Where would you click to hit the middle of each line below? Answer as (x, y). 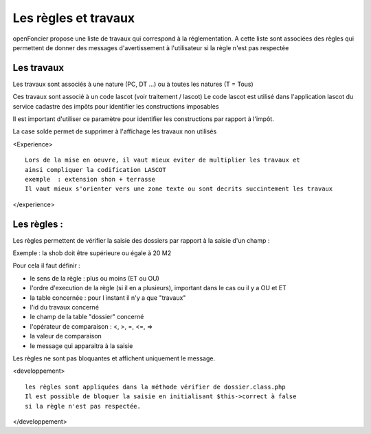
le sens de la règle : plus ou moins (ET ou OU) (94, 278)
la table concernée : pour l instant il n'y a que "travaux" (108, 297)
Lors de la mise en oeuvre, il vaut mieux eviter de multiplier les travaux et (162, 160)
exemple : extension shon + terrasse (90, 179)
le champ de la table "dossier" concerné (87, 317)
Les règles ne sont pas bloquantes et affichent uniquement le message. (114, 358)
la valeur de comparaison (66, 336)
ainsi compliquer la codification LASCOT (95, 170)
